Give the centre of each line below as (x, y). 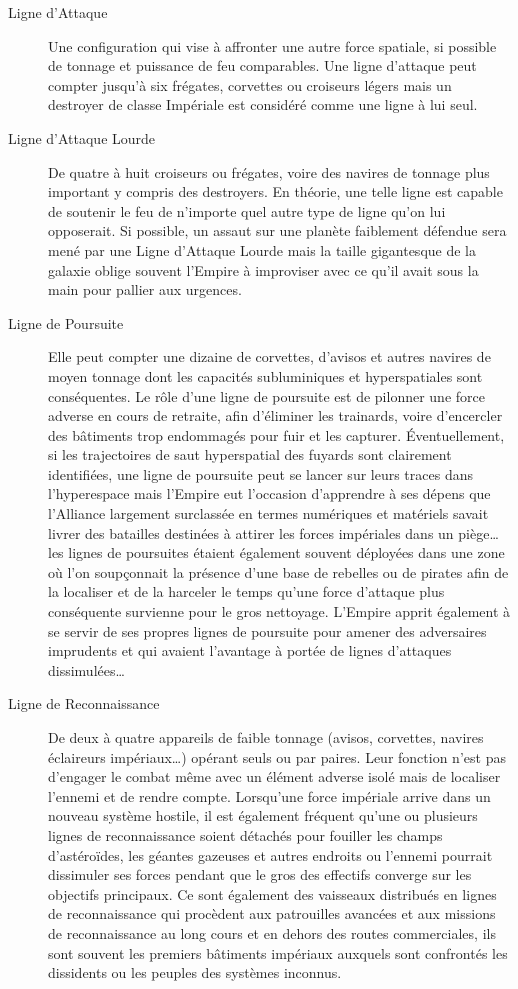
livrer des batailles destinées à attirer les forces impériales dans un (251, 532)
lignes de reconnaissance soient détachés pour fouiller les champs (245, 834)
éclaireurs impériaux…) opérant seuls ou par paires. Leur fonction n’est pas (277, 756)
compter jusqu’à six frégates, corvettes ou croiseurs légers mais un (250, 84)
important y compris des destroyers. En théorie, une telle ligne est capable (275, 191)
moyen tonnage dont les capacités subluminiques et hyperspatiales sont (265, 375)
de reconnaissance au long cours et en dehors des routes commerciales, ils (272, 932)
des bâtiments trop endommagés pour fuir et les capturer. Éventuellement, (276, 434)
